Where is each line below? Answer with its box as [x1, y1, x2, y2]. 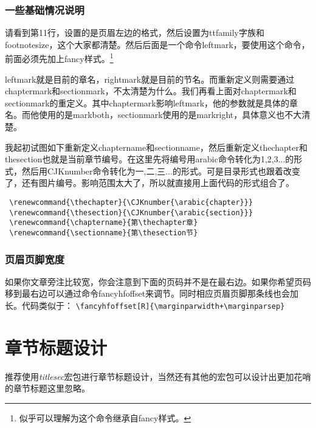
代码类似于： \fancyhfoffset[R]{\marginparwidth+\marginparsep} [21, 299, 285, 312]
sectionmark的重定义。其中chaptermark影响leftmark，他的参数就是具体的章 [5, 96, 298, 109]
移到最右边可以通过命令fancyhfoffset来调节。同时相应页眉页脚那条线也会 [5, 287, 290, 300]
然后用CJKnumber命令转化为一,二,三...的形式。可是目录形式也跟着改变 [21, 164, 300, 177]
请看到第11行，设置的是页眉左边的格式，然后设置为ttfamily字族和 [5, 26, 265, 39]
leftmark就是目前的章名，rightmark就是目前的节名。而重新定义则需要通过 [5, 72, 295, 85]
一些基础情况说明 [5, 2, 84, 17]
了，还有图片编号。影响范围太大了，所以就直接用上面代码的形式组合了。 [5, 176, 294, 189]
